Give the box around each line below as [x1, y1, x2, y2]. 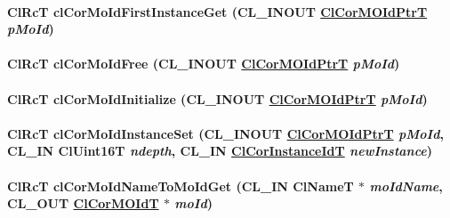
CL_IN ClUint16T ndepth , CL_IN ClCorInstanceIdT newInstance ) [7, 141, 433, 160]
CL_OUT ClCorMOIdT [7, 194, 159, 213]
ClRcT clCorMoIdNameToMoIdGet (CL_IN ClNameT [7, 176, 354, 195]
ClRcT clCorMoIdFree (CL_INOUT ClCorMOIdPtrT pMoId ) [7, 54, 400, 73]
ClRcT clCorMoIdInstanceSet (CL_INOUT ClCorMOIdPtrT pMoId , [7, 124, 444, 142]
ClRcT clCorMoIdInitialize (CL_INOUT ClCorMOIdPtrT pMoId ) [7, 89, 428, 108]
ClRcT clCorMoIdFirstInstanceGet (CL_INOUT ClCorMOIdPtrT [7, 2, 428, 20]
